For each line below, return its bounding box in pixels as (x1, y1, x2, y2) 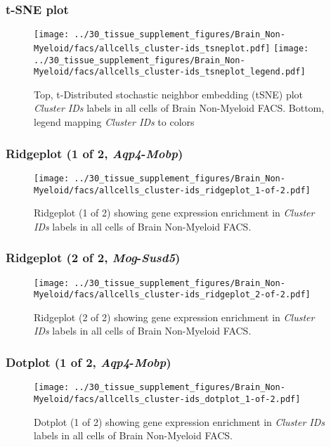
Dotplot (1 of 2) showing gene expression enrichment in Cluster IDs (34, 414, 325, 429)
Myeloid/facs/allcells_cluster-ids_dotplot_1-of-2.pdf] (34, 394, 301, 404)
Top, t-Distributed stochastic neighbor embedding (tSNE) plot (34, 86, 304, 101)
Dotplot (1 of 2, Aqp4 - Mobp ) (6, 353, 171, 370)
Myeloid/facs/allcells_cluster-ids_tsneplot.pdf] (34, 43, 271, 53)
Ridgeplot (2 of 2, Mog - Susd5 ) (6, 249, 181, 266)
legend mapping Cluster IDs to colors (34, 115, 195, 129)
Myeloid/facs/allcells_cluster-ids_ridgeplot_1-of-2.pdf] (34, 185, 311, 195)
